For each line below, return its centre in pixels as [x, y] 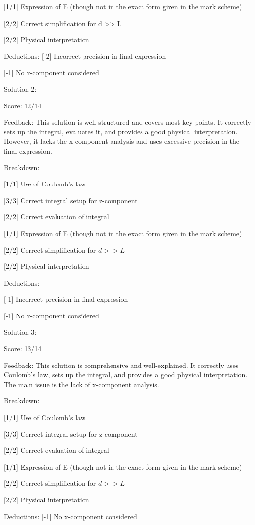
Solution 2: [20, 89]
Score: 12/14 [23, 105]
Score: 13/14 [23, 349]
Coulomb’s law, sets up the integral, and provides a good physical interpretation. [126, 375]
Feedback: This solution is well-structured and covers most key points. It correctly [127, 122]
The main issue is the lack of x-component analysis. [82, 384]
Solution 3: [20, 332]
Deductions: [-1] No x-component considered [71, 516]
